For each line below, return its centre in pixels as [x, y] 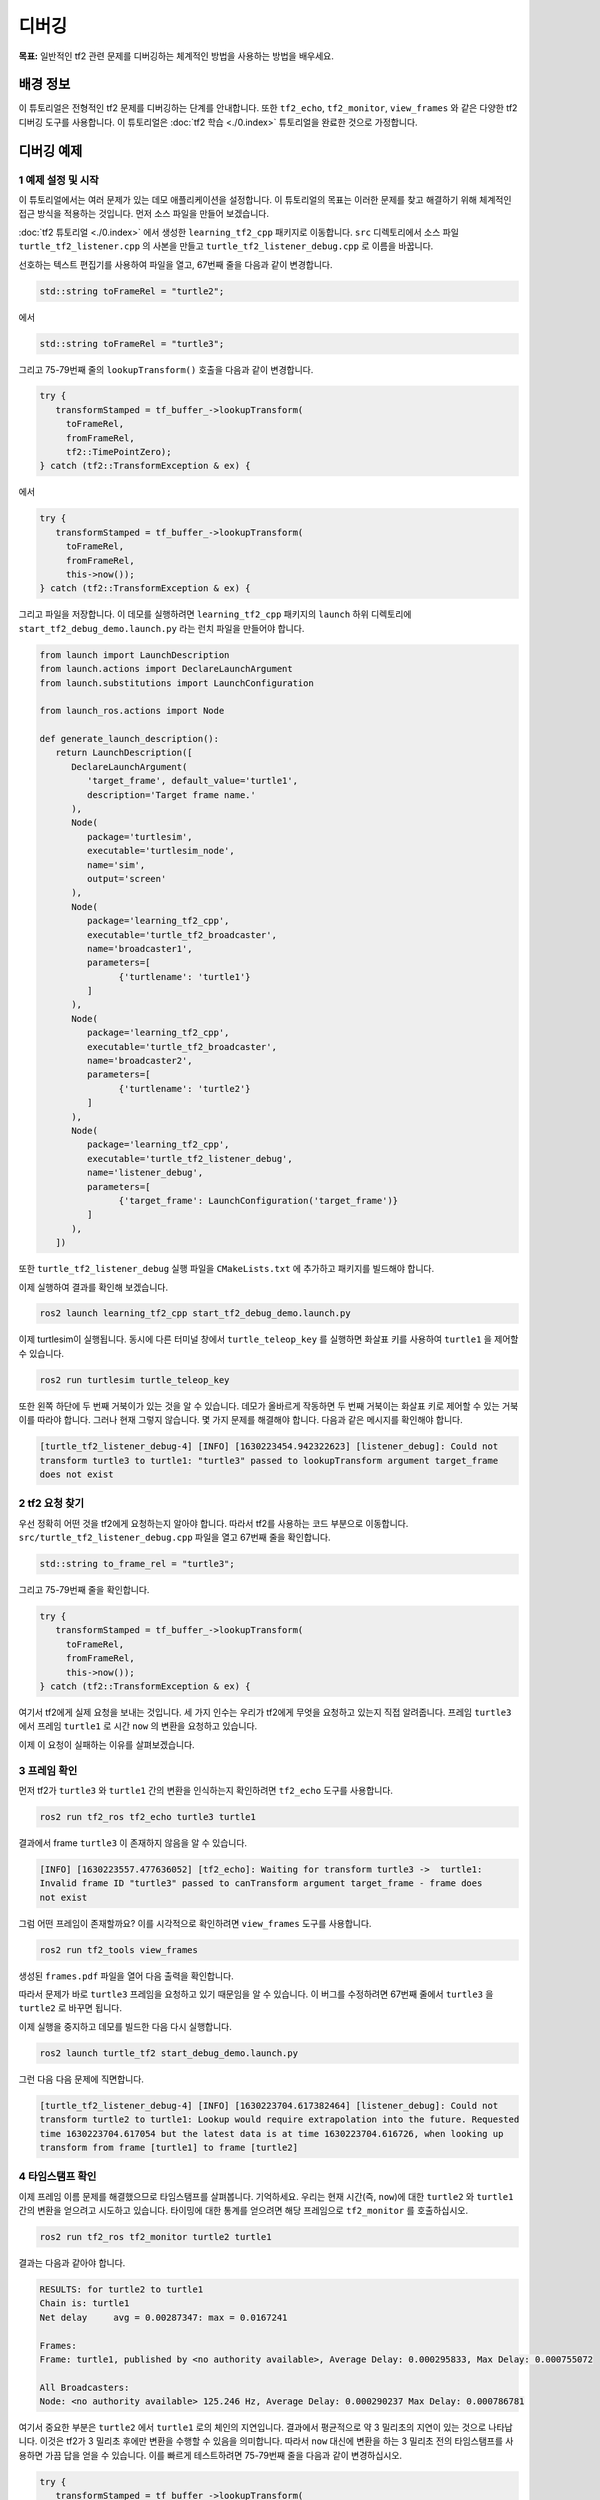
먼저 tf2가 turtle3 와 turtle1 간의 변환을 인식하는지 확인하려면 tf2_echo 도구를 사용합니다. [206, 1790]
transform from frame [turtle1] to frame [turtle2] [169, 2147]
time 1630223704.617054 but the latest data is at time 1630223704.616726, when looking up [271, 2133]
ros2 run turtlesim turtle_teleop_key [134, 1379]
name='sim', [116, 864]
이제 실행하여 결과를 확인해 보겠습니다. [93, 1287]
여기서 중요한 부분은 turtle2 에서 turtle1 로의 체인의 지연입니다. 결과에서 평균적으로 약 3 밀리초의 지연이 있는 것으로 [252, 2427]
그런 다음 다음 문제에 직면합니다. [81, 2079]
